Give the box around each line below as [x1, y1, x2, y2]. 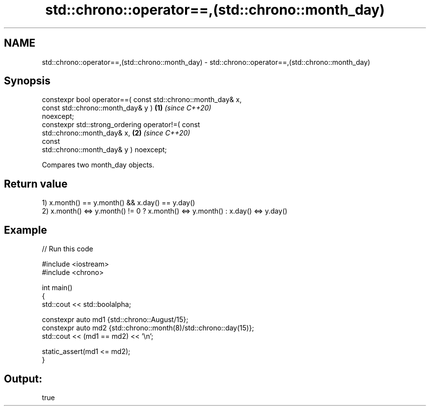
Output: [4, 372, 42, 385]
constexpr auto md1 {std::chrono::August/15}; [42, 315, 188, 324]
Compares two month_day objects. [42, 161, 155, 169]
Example [4, 223, 47, 236]
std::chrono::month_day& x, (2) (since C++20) [42, 129, 190, 137]
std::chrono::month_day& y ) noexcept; [42, 145, 167, 154]
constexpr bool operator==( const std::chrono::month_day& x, [42, 95, 242, 104]
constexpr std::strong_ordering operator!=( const [42, 120, 200, 129]
